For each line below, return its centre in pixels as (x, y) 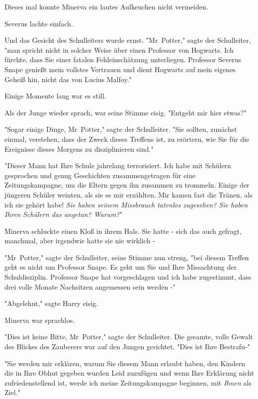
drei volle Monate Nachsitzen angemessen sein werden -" (90, 286)
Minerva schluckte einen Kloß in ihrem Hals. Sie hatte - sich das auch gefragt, (123, 231)
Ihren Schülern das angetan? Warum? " (63, 214)
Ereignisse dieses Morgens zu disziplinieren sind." (79, 149)
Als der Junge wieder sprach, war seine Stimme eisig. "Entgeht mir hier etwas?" (126, 112)
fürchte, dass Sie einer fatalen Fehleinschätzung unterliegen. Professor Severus (123, 59)
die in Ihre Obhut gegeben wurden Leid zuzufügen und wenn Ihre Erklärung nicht (129, 373)
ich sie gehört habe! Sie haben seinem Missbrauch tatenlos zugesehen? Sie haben (126, 204)
